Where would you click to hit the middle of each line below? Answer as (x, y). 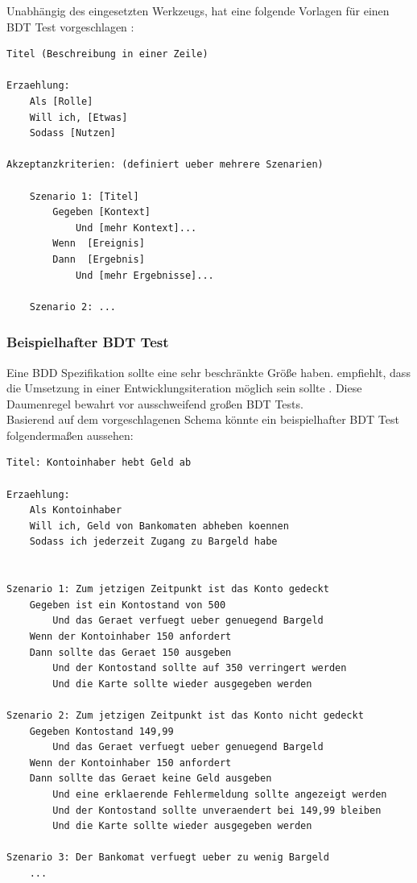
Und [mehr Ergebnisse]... (145, 275)
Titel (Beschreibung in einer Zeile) (107, 54)
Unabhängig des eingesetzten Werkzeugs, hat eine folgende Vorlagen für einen (198, 10)
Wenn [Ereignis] (99, 244)
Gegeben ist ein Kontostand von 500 (128, 605)
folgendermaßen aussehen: (70, 435)
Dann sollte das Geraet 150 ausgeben (130, 652)
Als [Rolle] (61, 101)
